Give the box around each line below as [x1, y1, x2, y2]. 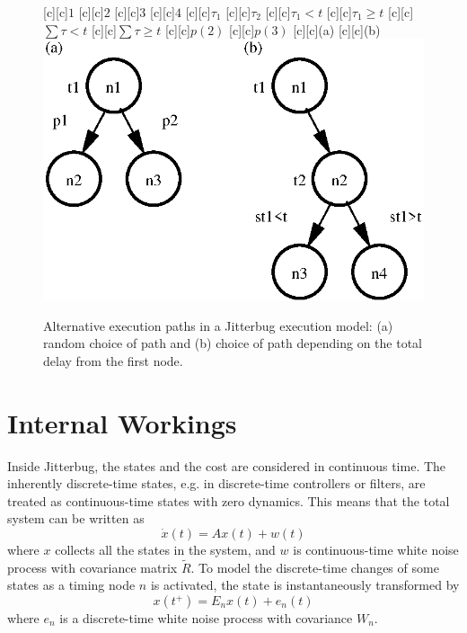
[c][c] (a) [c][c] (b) [293, 20, 381, 39]
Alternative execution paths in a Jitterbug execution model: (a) [43, 316, 393, 334]
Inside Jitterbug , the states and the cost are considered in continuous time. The [7, 456, 446, 475]
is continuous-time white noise [293, 540, 459, 558]
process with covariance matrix [7, 557, 178, 576]
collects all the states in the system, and [55, 540, 276, 558]
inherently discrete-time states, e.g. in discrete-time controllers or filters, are [7, 474, 426, 493]
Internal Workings [7, 404, 237, 441]
